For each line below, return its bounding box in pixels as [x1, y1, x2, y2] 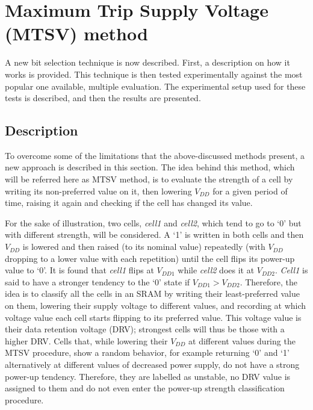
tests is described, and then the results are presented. [5, 92, 201, 104]
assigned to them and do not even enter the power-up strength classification [5, 382, 285, 394]
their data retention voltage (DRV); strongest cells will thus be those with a [5, 323, 285, 335]
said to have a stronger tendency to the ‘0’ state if [5, 275, 190, 288]
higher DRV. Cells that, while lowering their [5, 334, 168, 347]
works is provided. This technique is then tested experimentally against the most [5, 67, 303, 80]
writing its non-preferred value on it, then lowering [5, 184, 192, 197]
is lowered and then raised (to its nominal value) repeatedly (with [22, 240, 265, 253]
